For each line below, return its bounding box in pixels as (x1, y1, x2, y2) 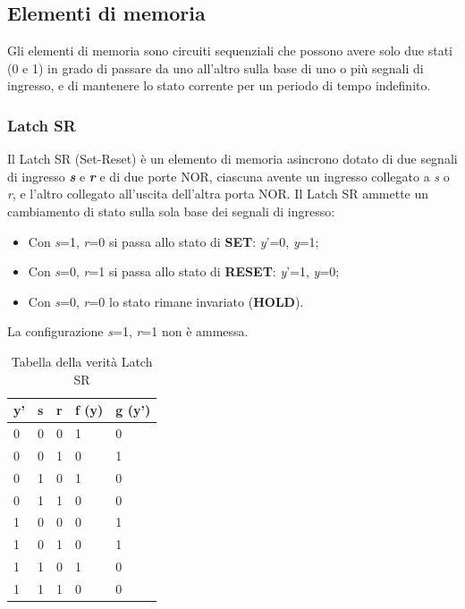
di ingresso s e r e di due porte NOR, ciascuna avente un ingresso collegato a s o (7, 166, 450, 185)
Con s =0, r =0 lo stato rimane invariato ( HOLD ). (28, 292, 304, 310)
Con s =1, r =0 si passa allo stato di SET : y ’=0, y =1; (28, 232, 319, 250)
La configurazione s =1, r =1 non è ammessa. (7, 322, 249, 341)
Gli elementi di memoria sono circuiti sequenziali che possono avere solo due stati (7, 41, 453, 60)
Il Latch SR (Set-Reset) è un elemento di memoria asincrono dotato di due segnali (7, 149, 458, 168)
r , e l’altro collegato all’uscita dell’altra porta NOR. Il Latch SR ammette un (7, 184, 429, 203)
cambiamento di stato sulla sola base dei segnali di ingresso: (7, 201, 335, 220)
